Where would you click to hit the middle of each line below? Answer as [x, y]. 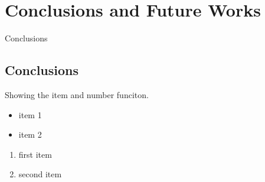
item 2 [30, 134]
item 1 [30, 114]
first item [35, 154]
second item [40, 174]
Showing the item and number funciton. [77, 94]
